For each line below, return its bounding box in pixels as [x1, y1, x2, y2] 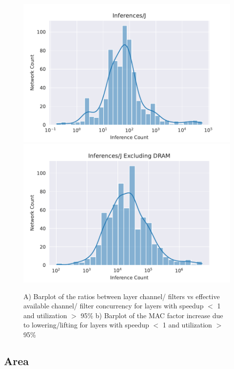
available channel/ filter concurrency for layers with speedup [23, 301, 204, 311]
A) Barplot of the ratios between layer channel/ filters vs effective [23, 291, 220, 301]
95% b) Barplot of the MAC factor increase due [80, 310, 223, 320]
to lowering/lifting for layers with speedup [23, 320, 149, 330]
